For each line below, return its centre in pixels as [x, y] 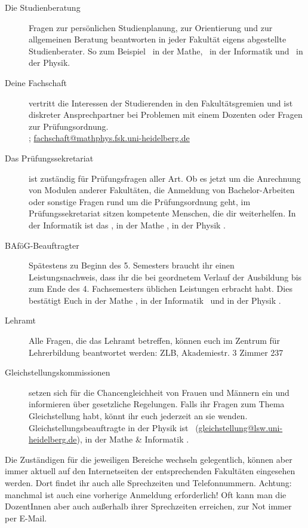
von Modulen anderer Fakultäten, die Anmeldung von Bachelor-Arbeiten [162, 190]
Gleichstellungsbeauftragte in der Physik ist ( [114, 427]
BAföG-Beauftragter [42, 245]
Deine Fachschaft [36, 82]
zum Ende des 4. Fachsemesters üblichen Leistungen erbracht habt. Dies [161, 289]
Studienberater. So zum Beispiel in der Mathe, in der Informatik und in [166, 51]
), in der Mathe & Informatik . [133, 439]
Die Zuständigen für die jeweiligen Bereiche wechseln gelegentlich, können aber [149, 459]
